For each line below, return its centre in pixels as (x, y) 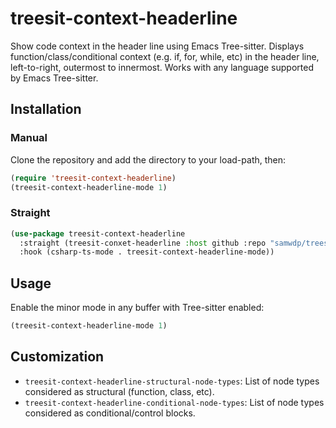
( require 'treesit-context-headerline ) (93, 178)
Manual (29, 138)
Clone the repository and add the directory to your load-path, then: (148, 159)
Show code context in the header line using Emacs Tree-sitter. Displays (157, 46)
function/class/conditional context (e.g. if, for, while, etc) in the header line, (165, 56)
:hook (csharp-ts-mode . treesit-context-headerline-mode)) (147, 252)
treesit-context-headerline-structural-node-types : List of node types (172, 381)
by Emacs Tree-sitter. (54, 78)
